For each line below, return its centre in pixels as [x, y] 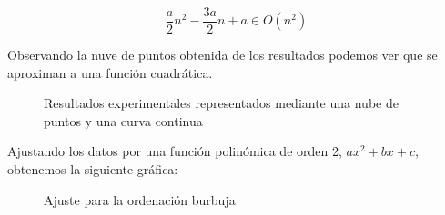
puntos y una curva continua [123, 120]
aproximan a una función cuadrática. [110, 72]
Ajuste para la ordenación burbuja [140, 199]
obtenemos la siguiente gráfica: [93, 169]
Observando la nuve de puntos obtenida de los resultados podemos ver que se [222, 55]
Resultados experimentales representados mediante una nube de [221, 103]
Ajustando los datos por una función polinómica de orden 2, [175, 151]
